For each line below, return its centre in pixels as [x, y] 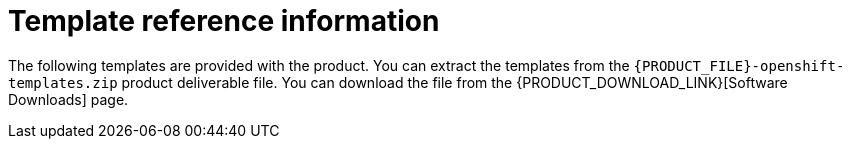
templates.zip [63, 82]
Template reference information [224, 21]
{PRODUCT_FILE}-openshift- [739, 65]
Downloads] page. [68, 99]
